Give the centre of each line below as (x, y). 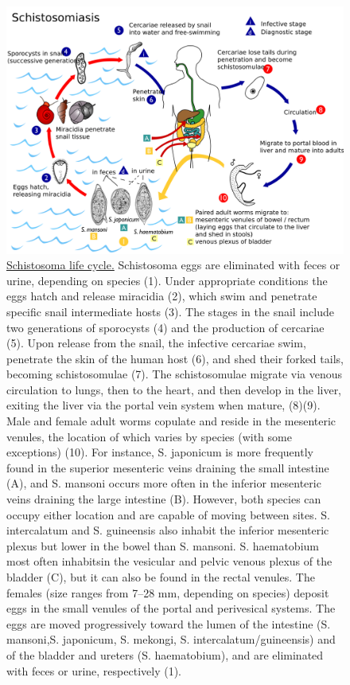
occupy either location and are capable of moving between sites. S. (168, 514)
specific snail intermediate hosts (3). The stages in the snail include (170, 311)
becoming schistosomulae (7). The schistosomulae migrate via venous (175, 374)
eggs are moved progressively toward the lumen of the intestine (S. (169, 623)
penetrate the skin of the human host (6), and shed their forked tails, (175, 358)
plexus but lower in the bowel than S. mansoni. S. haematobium (163, 545)
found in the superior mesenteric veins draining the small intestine (168, 467)
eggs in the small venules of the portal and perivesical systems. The (171, 608)
